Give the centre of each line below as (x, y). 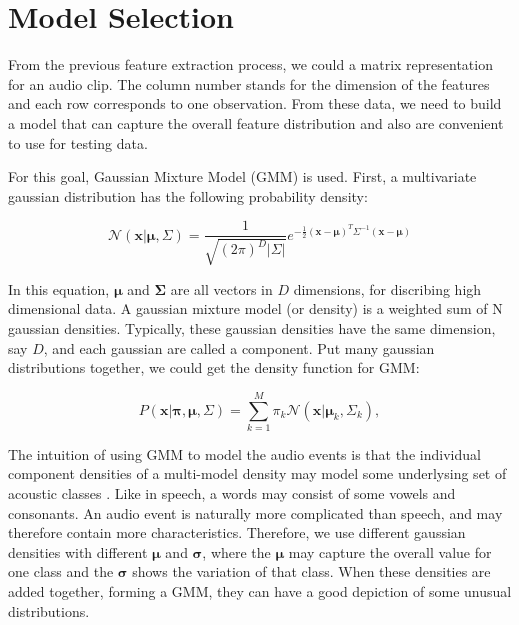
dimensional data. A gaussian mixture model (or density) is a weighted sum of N (255, 308)
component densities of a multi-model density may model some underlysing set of (257, 473)
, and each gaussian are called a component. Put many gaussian (239, 347)
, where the (236, 551)
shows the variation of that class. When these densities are (311, 571)
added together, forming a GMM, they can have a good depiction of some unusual (260, 590)
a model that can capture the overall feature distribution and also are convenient (256, 122)
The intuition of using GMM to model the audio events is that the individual (244, 453)
